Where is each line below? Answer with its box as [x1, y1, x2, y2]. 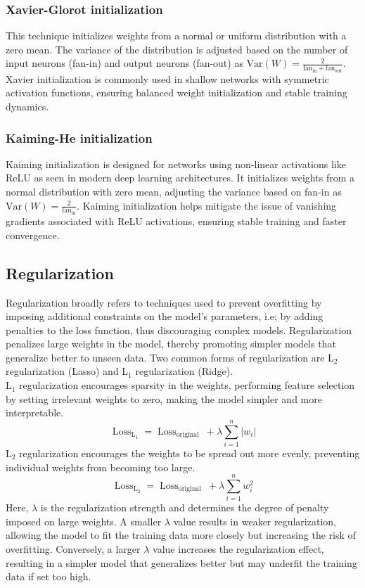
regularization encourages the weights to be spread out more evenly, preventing [19, 445, 360, 460]
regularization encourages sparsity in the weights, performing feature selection [19, 378, 355, 392]
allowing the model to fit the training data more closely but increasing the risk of [6, 528, 356, 542]
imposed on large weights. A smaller [6, 513, 162, 528]
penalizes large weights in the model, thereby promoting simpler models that [6, 336, 336, 351]
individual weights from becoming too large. [6, 459, 196, 474]
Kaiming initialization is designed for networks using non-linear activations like [6, 156, 346, 171]
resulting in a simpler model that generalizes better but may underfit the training [6, 555, 357, 570]
